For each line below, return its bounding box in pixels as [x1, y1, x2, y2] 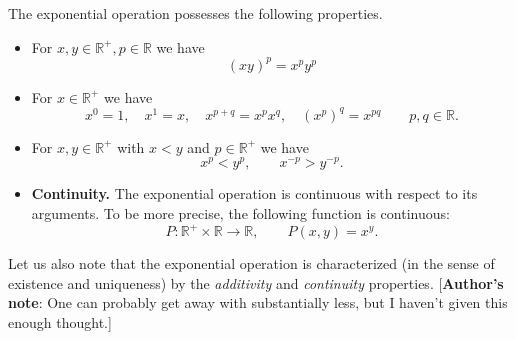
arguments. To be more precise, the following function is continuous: [31, 203, 450, 224]
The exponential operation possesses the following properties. [8, 3, 383, 23]
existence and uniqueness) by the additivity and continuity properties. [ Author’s [8, 272, 504, 293]
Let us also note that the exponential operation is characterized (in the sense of [8, 253, 495, 274]
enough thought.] [8, 311, 112, 332]
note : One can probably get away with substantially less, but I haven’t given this [8, 292, 508, 313]
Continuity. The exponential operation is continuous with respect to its [31, 183, 478, 204]
